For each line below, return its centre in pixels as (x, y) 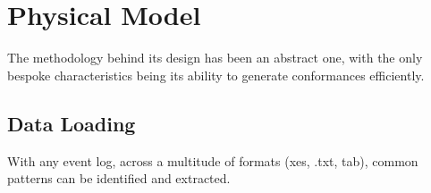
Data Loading (72, 123)
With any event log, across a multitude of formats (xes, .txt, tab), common (213, 160)
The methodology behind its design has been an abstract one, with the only (215, 58)
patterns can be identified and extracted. (119, 178)
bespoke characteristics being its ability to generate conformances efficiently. (216, 75)
